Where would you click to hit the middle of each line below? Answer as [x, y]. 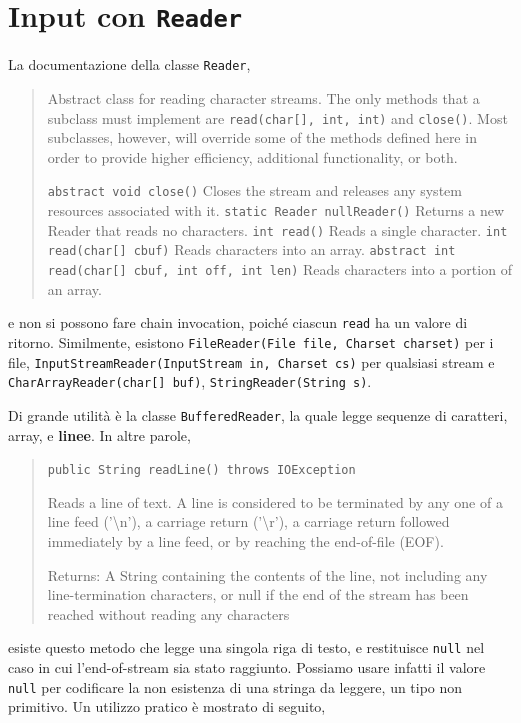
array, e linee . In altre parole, [99, 434]
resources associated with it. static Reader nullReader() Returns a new [276, 210]
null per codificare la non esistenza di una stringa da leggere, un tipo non [235, 686]
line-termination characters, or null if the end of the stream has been [258, 594]
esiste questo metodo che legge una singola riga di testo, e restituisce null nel [246, 647]
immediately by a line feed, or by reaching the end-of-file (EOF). [245, 540]
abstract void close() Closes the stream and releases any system [254, 190]
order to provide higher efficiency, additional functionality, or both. [252, 156]
